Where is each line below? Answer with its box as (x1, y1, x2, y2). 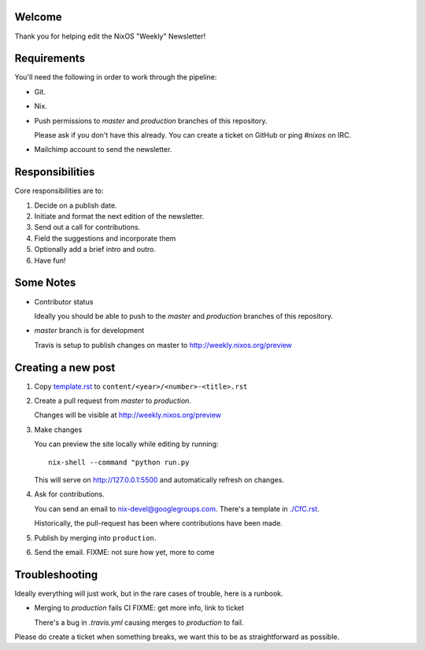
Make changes (34, 425, 83, 434)
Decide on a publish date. (34, 201, 117, 210)
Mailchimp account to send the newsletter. (34, 145, 172, 154)
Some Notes (14, 276, 76, 290)
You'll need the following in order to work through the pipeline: (14, 72, 217, 82)
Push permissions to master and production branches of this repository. (34, 116, 268, 125)
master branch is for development (34, 326, 145, 335)
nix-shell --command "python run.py (48, 457, 190, 467)
